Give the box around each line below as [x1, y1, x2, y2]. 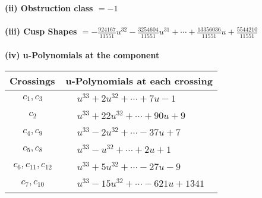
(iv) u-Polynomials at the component [5, 49, 160, 61]
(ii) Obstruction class [5, 2, 93, 14]
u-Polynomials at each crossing [65, 73, 213, 87]
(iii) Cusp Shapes [5, 25, 77, 37]
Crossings [10, 73, 55, 87]
